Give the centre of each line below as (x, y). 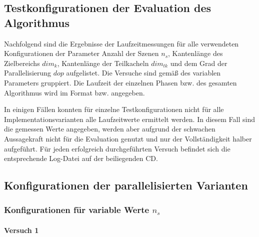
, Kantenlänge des (195, 53)
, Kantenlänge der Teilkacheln (103, 63)
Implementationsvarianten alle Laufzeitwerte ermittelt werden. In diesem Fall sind (130, 119)
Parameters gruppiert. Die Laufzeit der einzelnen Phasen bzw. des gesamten (120, 82)
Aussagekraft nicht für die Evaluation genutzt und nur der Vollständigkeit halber (128, 138)
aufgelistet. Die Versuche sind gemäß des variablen (143, 73)
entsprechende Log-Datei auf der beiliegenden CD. (81, 158)
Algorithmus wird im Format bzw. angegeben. (74, 92)
